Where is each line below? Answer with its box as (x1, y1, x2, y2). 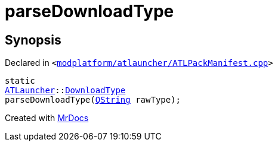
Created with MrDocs (5, 113, 89, 123)
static (5, 76, 35, 86)
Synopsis (5, 32, 61, 47)
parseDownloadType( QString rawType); (5, 95, 181, 105)
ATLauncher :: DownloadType (5, 85, 126, 96)
